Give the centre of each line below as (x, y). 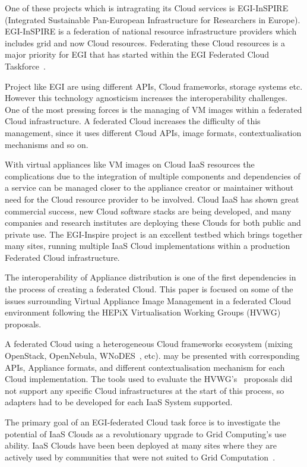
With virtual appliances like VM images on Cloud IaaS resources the (130, 164)
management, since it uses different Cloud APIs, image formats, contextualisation (153, 132)
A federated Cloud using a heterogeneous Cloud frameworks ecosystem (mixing (149, 344)
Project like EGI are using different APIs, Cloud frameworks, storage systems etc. (154, 86)
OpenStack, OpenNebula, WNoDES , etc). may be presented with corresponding (152, 356)
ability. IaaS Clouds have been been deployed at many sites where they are (141, 445)
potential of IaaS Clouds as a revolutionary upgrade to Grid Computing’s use (145, 433)
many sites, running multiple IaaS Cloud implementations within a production (148, 246)
